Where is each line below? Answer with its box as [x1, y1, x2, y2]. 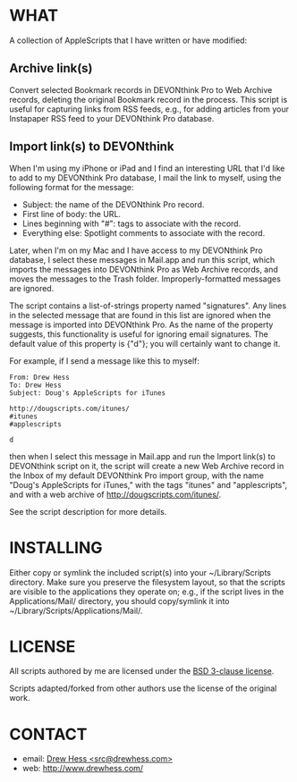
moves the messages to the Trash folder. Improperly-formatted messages [9, 273, 282, 284]
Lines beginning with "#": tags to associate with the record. [21, 218, 242, 229]
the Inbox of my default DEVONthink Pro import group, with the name [9, 470, 264, 481]
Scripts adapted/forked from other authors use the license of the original [9, 683, 277, 694]
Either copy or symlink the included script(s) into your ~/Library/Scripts [9, 567, 271, 577]
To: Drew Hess [9, 381, 63, 390]
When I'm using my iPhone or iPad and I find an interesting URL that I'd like [9, 163, 285, 173]
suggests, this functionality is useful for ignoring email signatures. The [9, 328, 268, 340]
